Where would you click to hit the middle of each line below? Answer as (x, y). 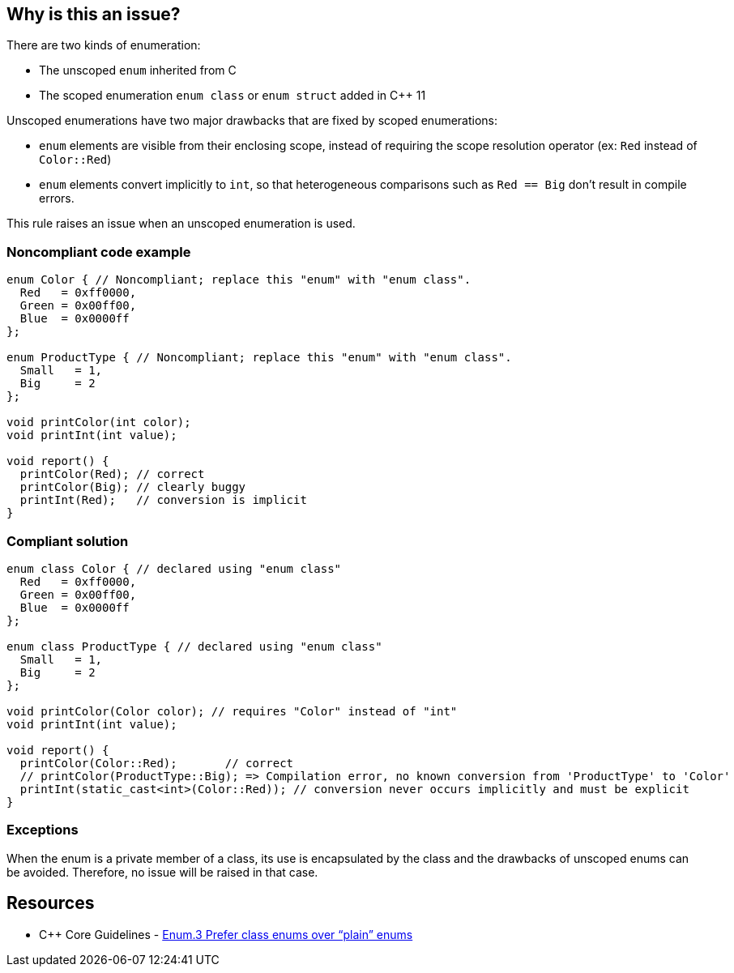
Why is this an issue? (94, 14)
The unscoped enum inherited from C (138, 70)
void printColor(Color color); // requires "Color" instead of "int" (232, 711)
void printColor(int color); (99, 422)
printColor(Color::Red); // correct (157, 763)
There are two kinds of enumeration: (104, 45)
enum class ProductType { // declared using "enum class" (194, 646)
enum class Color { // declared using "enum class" (174, 568)
